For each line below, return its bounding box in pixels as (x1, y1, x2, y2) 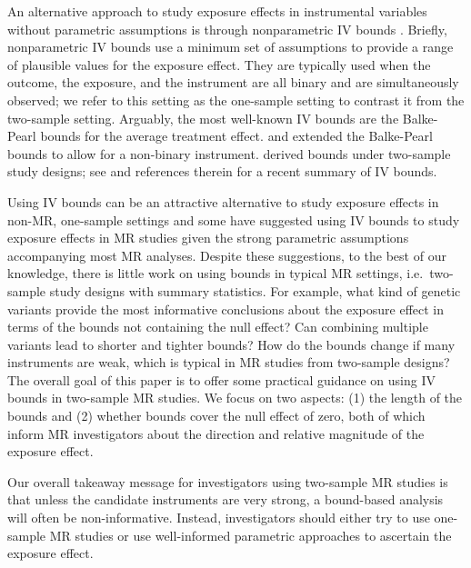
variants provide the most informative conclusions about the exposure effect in (7, 299, 445, 318)
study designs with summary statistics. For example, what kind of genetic (49, 281, 461, 300)
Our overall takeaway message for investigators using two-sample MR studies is (7, 472, 448, 491)
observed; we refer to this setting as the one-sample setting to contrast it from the (7, 90, 465, 109)
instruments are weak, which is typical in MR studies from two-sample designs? (7, 353, 450, 372)
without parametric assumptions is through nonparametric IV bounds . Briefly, (7, 19, 447, 38)
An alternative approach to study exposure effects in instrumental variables (7, 2, 427, 20)
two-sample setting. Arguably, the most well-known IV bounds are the (7, 108, 399, 127)
